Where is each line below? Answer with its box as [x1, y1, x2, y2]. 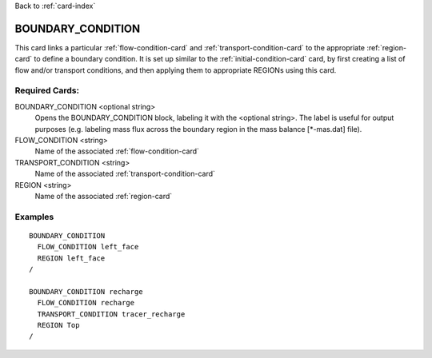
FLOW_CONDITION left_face [37, 242, 139, 252]
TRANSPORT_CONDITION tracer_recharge [37, 309, 186, 319]
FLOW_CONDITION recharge [37, 298, 135, 308]
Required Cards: [14, 85, 80, 96]
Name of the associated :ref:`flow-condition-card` [34, 146, 200, 156]
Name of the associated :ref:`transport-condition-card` [34, 169, 216, 179]
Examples [14, 211, 54, 222]
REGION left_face [37, 253, 106, 263]
